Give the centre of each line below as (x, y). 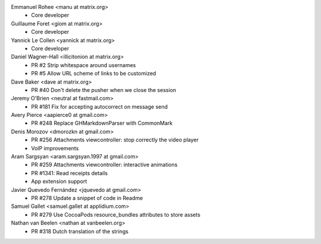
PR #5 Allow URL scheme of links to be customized (94, 74)
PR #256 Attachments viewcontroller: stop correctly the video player (115, 140)
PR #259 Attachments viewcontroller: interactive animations (104, 165)
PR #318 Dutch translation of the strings (80, 231)
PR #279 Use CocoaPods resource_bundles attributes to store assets (116, 214)
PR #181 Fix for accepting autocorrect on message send (100, 106)
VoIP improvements (55, 148)
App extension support (59, 182)
